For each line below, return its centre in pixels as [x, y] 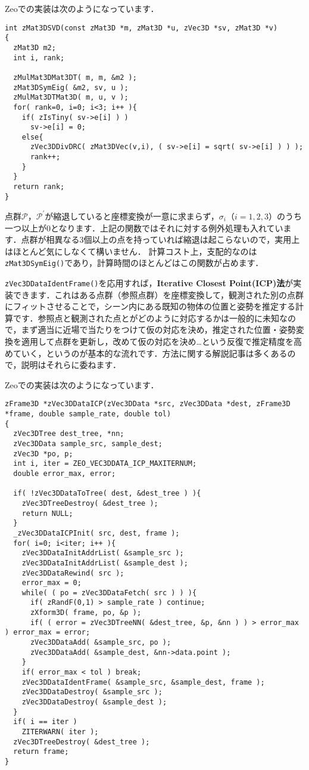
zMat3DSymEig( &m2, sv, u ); [71, 87]
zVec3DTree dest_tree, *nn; [69, 434]
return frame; [41, 752]
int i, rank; [39, 58]
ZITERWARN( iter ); [60, 732]
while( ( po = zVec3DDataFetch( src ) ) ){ [109, 593]
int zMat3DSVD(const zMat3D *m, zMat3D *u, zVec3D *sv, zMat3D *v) [141, 28]
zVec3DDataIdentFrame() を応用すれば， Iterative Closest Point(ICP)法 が [149, 282]
